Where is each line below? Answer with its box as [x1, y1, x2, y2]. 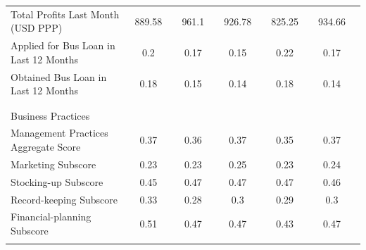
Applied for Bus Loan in [11, 38, 115, 53]
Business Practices [11, 108, 90, 123]
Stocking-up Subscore [11, 174, 103, 189]
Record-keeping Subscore [11, 192, 118, 206]
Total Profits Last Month [11, 6, 120, 21]
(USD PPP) [11, 20, 63, 35]
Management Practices [11, 125, 108, 140]
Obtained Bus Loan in [11, 69, 107, 84]
